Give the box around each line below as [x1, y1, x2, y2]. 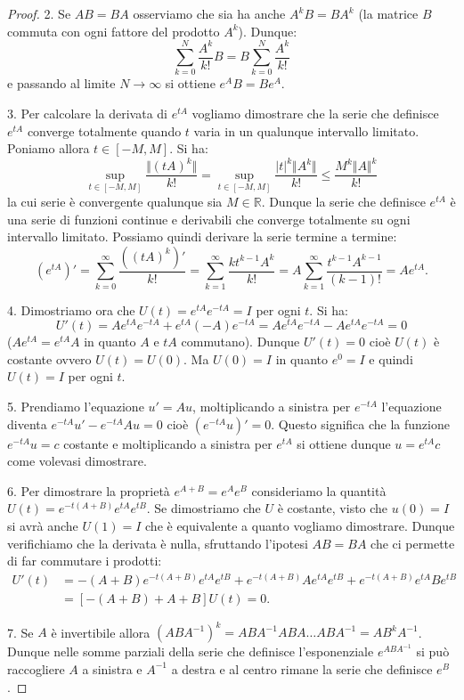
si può [416, 642, 450, 661]
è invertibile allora [51, 623, 151, 641]
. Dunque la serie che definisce [261, 192, 426, 211]
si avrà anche [7, 517, 78, 535]
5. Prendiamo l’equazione [7, 397, 144, 416]
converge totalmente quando [27, 121, 182, 140]
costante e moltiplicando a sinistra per [63, 434, 273, 452]
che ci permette [370, 533, 455, 552]
